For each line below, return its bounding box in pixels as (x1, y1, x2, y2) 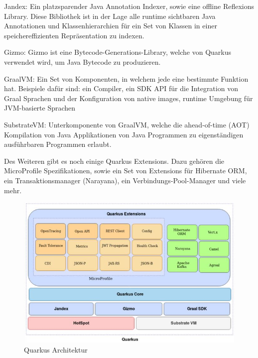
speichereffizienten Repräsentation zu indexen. (4, 30, 144, 40)
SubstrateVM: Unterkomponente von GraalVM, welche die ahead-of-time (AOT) (4, 119, 250, 129)
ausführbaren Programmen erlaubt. (4, 139, 112, 149)
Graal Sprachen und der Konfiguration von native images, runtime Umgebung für (4, 93, 253, 103)
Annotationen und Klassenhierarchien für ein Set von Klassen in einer (4, 20, 217, 31)
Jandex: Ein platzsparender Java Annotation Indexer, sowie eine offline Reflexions (4, 1, 255, 11)
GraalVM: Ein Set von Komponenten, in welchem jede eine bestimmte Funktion (4, 73, 249, 84)
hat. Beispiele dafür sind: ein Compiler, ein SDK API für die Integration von (4, 83, 238, 94)
